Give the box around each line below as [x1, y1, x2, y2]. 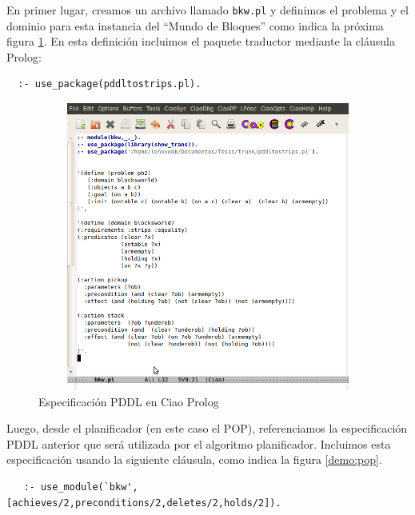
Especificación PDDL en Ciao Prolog [38, 393, 219, 409]
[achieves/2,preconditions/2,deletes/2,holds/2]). [6, 497, 281, 509]
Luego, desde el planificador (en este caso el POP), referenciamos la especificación [6, 420, 408, 437]
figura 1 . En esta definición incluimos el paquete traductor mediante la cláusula [6, 33, 395, 50]
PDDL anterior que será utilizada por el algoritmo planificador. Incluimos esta [6, 435, 391, 452]
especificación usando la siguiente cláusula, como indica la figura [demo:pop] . [6, 451, 382, 468]
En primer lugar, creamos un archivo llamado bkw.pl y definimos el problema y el [6, 2, 409, 18]
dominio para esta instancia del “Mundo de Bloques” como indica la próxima [6, 17, 384, 34]
